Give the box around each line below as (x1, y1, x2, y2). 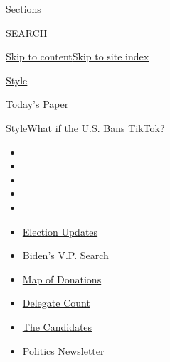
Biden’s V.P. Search (22, 248, 109, 263)
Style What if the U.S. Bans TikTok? (6, 120, 165, 135)
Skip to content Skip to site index (6, 49, 149, 64)
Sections (6, 1, 41, 16)
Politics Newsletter (22, 343, 105, 358)
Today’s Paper (6, 97, 69, 111)
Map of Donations (22, 271, 102, 286)
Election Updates (22, 224, 98, 238)
